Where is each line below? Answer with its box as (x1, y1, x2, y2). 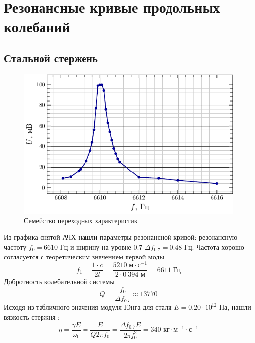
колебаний (4, 16, 70, 37)
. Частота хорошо (192, 241, 244, 252)
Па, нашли (219, 302, 251, 312)
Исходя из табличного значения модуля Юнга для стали (4, 302, 172, 312)
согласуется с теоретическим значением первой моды (4, 251, 164, 261)
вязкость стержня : (4, 311, 60, 322)
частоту (4, 241, 27, 252)
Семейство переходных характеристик (24, 215, 138, 225)
